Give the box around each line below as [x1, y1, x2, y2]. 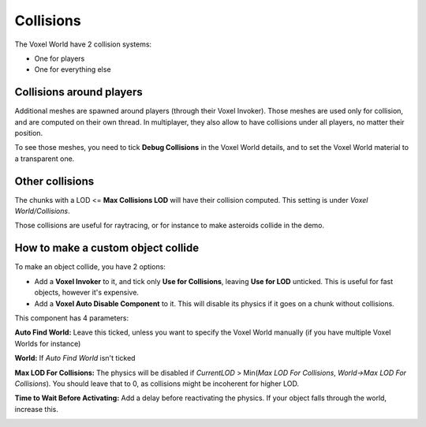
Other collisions [14, 174, 95, 188]
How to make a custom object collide [14, 242, 200, 255]
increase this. [14, 404, 59, 414]
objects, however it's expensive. [34, 288, 140, 298]
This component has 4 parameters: [14, 313, 129, 323]
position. [14, 129, 43, 138]
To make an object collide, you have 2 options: [14, 262, 166, 272]
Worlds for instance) [14, 339, 81, 348]
